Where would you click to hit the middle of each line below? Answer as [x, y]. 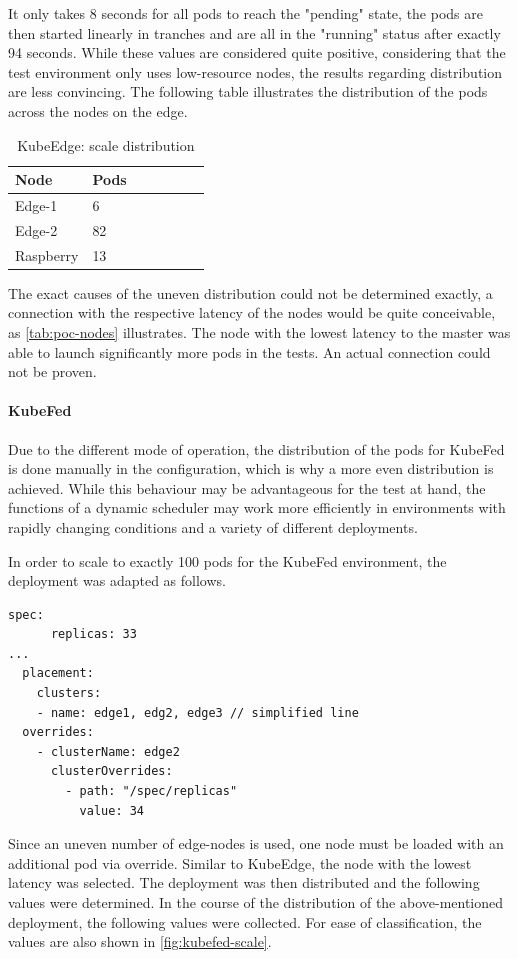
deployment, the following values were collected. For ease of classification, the [245, 921]
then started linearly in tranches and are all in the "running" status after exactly [254, 32]
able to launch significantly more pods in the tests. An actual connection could [249, 351]
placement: [58, 673]
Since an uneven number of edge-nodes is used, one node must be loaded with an [256, 843]
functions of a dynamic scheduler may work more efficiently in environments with [257, 507]
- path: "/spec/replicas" [151, 791]
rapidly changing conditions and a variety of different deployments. [213, 526]
